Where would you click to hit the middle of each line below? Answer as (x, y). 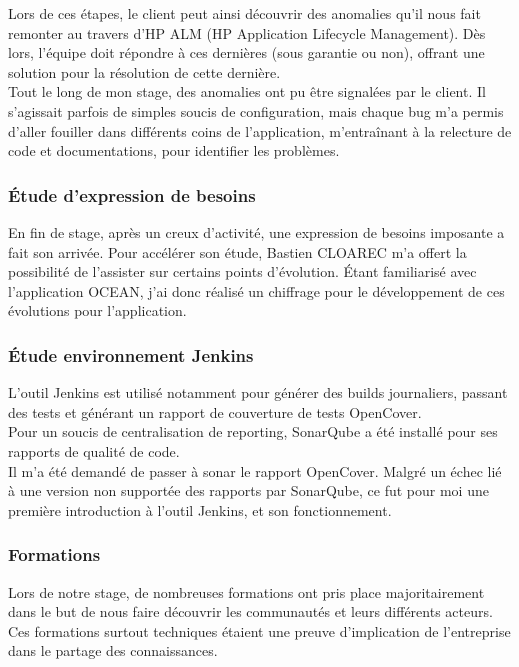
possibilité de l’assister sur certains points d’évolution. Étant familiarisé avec (242, 271)
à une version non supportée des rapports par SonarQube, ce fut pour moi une (248, 490)
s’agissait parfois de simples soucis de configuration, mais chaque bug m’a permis (256, 110)
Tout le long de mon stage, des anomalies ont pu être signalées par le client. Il (247, 91)
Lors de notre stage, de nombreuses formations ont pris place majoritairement (246, 591)
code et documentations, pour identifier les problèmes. (174, 150)
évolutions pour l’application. (97, 310)
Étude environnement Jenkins (131, 354)
